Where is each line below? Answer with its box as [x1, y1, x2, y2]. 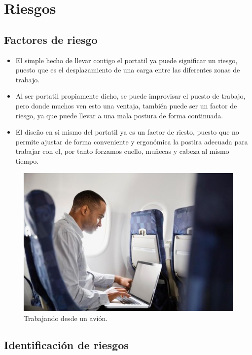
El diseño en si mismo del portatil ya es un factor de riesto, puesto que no [15, 127, 239, 137]
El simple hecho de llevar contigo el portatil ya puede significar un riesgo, [15, 55, 238, 65]
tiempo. [15, 155, 39, 166]
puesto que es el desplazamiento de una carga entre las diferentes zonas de [15, 65, 240, 75]
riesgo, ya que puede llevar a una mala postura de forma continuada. [15, 110, 223, 120]
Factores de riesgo [4, 32, 98, 47]
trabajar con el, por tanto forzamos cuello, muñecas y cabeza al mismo [15, 146, 229, 156]
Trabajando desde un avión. [24, 313, 108, 323]
